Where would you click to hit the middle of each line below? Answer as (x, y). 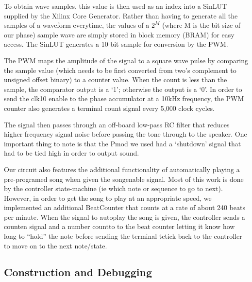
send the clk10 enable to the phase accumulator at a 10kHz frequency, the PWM (124, 98)
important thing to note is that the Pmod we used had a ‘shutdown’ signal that (123, 143)
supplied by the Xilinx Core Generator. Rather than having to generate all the (121, 15)
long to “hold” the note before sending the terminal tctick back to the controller (123, 236)
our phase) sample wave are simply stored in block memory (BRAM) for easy (119, 34)
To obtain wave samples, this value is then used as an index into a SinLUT (116, 6)
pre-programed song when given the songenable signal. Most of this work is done (124, 179)
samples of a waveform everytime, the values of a (77, 25)
